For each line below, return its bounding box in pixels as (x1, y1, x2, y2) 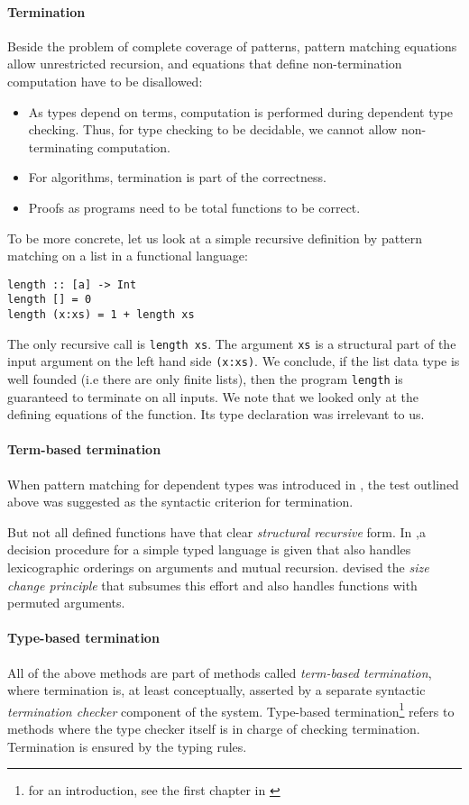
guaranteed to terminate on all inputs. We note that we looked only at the (7, 387, 418, 406)
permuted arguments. (7, 593, 125, 612)
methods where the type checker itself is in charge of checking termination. (7, 719, 420, 738)
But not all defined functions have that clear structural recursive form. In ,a (7, 522, 426, 541)
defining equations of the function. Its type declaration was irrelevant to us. (7, 405, 425, 424)
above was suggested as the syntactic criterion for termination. (7, 492, 354, 511)
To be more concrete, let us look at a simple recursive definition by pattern (7, 228, 423, 247)
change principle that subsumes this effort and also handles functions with (7, 575, 418, 594)
